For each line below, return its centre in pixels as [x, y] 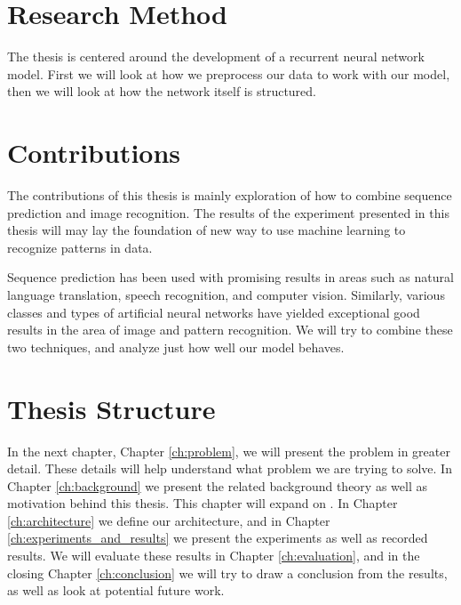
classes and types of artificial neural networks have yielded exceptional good [214, 312]
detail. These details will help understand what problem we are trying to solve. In [230, 468]
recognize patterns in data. [80, 247]
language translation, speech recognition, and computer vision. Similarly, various [226, 294]
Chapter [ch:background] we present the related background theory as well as [217, 485]
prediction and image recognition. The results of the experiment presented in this [228, 212]
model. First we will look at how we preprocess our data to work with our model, [229, 73]
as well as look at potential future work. [116, 590]
